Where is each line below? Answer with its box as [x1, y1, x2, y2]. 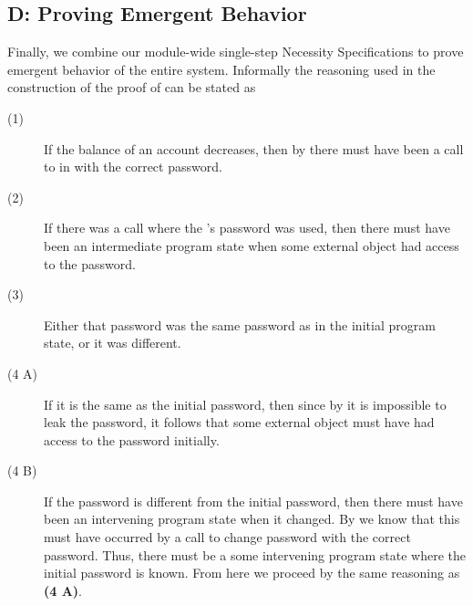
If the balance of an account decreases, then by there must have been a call [44, 139, 464, 158]
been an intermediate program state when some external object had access [44, 235, 459, 255]
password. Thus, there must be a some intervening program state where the [44, 545, 467, 564]
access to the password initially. [44, 430, 220, 449]
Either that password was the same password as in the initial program [44, 315, 436, 334]
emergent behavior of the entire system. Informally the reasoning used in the [7, 59, 436, 78]
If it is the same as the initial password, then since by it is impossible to [44, 394, 447, 413]
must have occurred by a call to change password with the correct [44, 528, 411, 547]
